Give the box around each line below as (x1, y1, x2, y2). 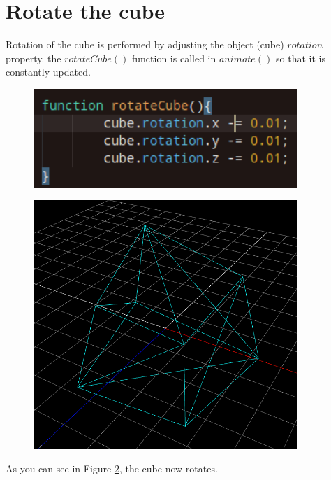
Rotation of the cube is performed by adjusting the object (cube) (6, 37, 284, 52)
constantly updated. (6, 64, 91, 79)
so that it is (276, 50, 325, 65)
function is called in (132, 50, 216, 65)
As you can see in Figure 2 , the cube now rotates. (6, 460, 218, 475)
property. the (6, 50, 61, 65)
